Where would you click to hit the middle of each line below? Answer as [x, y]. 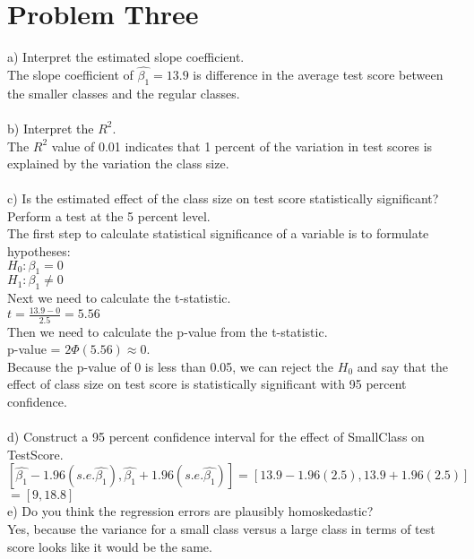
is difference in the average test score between [318, 74]
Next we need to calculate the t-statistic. [119, 298]
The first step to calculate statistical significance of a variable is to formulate [218, 233]
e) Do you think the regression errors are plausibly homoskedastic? [190, 511]
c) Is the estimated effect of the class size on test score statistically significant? [223, 198]
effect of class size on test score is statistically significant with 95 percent [207, 384]
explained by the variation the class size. [118, 163]
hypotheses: [39, 251]
